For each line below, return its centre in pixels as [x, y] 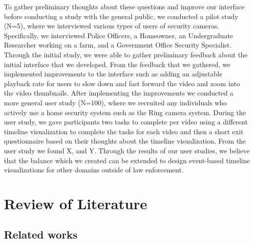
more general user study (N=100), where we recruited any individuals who [116, 102]
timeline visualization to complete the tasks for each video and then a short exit [124, 131]
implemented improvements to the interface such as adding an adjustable [113, 74]
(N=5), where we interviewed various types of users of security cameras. [112, 26]
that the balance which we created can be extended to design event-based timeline [127, 160]
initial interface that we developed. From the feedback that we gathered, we [117, 64]
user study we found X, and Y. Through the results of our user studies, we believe [127, 150]
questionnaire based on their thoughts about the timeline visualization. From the [125, 141]
